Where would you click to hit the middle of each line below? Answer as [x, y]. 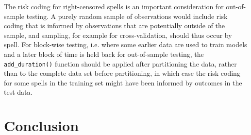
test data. [18, 92]
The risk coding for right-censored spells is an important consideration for [114, 6]
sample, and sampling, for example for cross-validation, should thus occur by [118, 35]
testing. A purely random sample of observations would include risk [127, 16]
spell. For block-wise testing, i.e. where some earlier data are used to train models [125, 44]
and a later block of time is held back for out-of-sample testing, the [104, 54]
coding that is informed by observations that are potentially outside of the [115, 25]
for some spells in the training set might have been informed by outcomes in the [123, 82]
